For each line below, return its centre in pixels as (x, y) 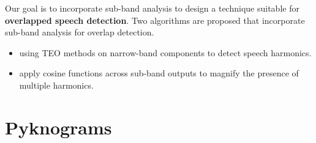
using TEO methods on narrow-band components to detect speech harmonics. (165, 52)
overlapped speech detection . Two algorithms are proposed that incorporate (155, 20)
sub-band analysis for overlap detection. (80, 32)
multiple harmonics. (56, 85)
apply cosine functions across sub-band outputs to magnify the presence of (159, 73)
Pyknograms (58, 127)
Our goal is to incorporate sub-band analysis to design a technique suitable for (152, 8)
